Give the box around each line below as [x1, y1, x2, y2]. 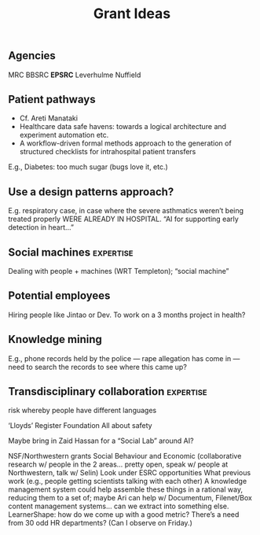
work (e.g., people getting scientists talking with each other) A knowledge [8, 477, 247, 486]
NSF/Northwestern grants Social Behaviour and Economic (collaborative [8, 452, 242, 461]
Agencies [8, 49, 57, 63]
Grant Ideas [93, 5, 171, 23]
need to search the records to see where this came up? [8, 362, 187, 371]
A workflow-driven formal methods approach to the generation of [19, 138, 232, 148]
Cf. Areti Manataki [19, 113, 79, 123]
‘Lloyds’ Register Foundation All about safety [8, 421, 152, 430]
